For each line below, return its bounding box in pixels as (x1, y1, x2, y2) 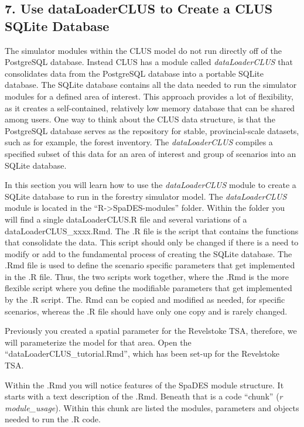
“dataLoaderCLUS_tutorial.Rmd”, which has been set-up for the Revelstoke (5, 347, 279, 360)
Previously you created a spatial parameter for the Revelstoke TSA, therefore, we (5, 324, 297, 337)
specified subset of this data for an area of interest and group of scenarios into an (5, 147, 296, 159)
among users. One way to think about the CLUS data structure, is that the (5, 113, 275, 125)
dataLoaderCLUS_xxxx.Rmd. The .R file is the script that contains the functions (5, 224, 299, 237)
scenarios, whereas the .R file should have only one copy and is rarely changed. (5, 305, 288, 317)
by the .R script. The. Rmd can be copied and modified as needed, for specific (5, 293, 285, 306)
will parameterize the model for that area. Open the (5, 336, 192, 348)
